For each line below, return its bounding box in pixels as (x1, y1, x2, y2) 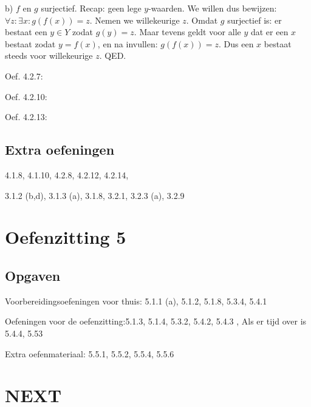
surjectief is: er (227, 13, 282, 26)
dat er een (250, 25, 289, 38)
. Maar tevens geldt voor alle (134, 25, 241, 38)
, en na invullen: (97, 37, 158, 50)
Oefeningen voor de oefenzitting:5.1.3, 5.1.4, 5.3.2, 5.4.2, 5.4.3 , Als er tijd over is (5, 315, 307, 328)
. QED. (99, 49, 126, 62)
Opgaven (5, 266, 61, 284)
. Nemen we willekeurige (89, 13, 180, 26)
